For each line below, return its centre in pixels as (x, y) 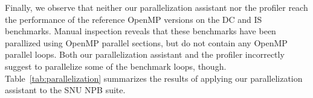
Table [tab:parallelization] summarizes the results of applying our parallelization (154, 78)
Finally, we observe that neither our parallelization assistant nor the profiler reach (156, 7)
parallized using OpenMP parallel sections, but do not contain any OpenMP (146, 42)
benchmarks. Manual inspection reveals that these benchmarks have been (140, 31)
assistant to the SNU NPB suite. (65, 90)
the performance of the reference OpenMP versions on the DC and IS (134, 19)
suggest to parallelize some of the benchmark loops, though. (116, 66)
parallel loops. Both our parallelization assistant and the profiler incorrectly (145, 54)
